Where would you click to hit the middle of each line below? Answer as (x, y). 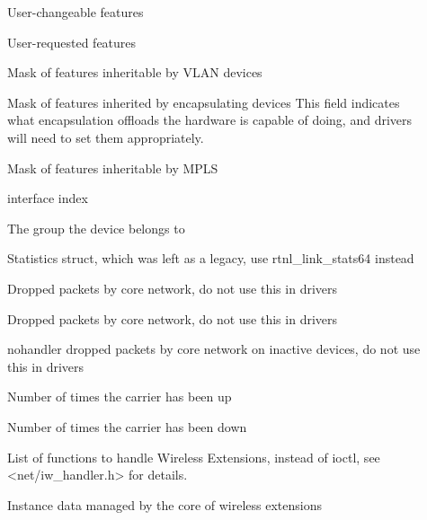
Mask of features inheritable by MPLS (113, 167)
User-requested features (72, 42)
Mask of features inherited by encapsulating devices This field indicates (204, 102)
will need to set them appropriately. (106, 137)
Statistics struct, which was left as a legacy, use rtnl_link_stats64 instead (211, 258)
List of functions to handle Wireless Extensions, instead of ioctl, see (194, 457)
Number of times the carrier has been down (127, 426)
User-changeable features (76, 12)
